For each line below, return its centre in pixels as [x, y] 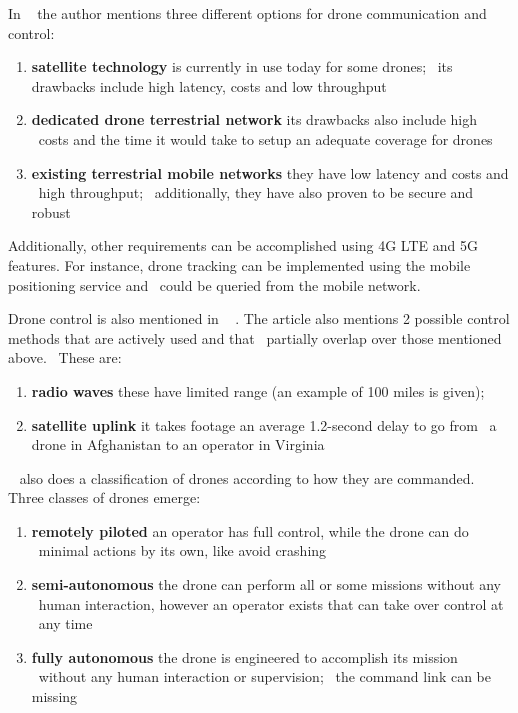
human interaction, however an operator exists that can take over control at [271, 603]
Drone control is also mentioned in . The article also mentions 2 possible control [259, 318]
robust [51, 211]
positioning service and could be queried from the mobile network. [214, 284]
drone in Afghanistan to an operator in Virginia [178, 444]
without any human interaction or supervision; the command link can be [264, 676]
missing [54, 696]
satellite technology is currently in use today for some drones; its [242, 66]
